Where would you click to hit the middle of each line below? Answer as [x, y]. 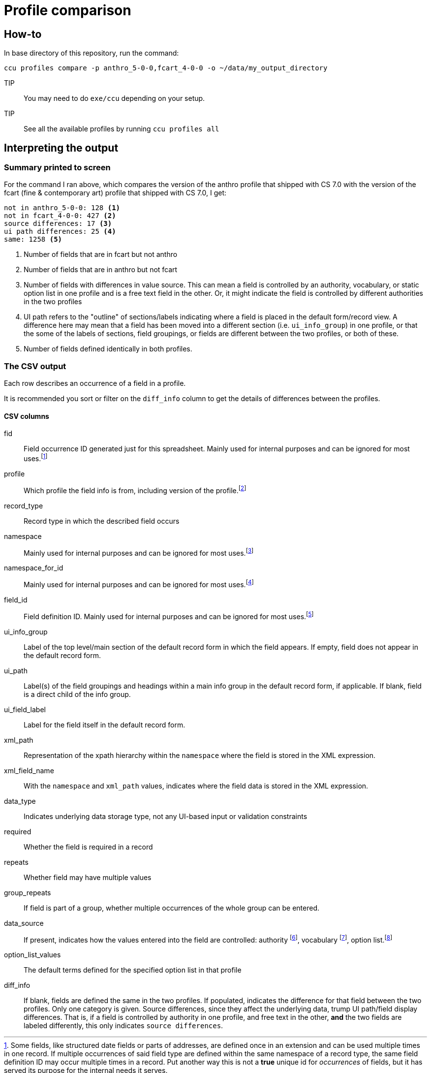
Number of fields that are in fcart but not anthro [101, 254]
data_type [20, 801]
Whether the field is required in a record [88, 847]
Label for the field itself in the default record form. [105, 725]
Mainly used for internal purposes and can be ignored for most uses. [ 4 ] [139, 584]
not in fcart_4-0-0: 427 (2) [60, 216]
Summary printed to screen [57, 168]
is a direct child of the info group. [77, 694]
